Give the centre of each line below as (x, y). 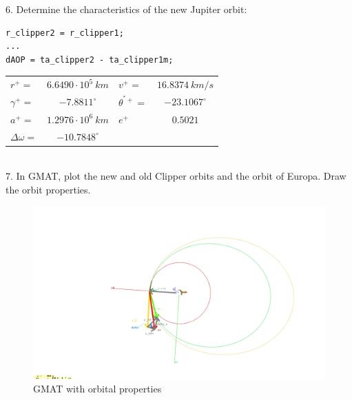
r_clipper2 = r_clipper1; (65, 33)
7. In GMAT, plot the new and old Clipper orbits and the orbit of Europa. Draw (176, 176)
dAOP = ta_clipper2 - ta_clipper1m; (90, 60)
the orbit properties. (48, 189)
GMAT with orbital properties (97, 389)
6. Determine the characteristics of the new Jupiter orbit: (126, 9)
